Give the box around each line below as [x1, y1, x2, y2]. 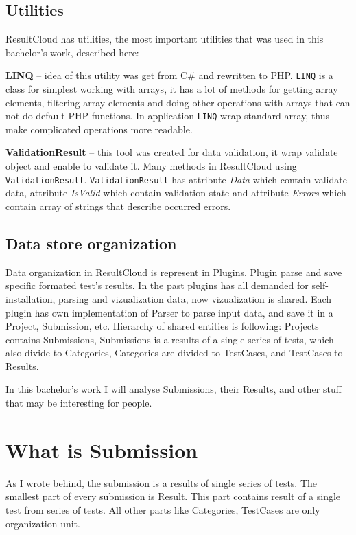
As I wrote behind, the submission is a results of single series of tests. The [5, 475, 318, 490]
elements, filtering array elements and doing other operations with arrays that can [5, 95, 351, 109]
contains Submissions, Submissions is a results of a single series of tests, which [5, 332, 334, 346]
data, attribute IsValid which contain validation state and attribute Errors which [5, 185, 346, 200]
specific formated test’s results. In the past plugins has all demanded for [5, 278, 309, 293]
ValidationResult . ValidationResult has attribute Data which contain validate [5, 172, 347, 186]
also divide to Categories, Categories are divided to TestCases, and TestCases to [5, 345, 343, 360]
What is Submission [5, 435, 198, 464]
